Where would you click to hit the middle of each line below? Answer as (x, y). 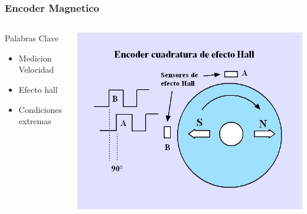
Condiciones (40, 109)
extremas (35, 121)
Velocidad (36, 69)
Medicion (35, 58)
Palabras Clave (32, 38)
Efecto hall (38, 89)
